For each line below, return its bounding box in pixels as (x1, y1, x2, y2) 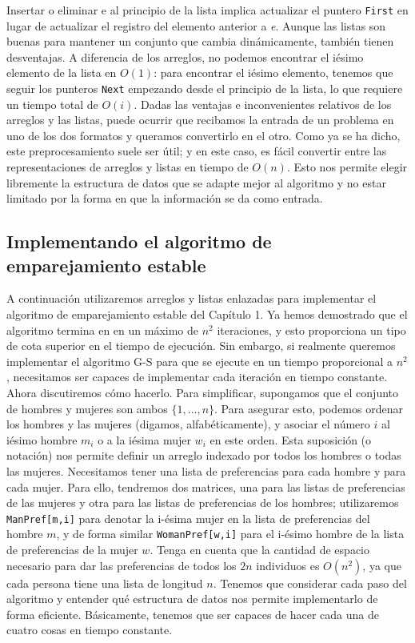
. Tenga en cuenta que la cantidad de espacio (150, 541, 369, 558)
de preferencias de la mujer (6, 541, 138, 558)
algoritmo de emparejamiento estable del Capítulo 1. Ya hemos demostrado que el (6, 306, 408, 323)
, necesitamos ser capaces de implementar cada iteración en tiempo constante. (6, 368, 388, 385)
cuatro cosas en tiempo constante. (6, 621, 173, 638)
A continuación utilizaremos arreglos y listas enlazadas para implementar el (6, 290, 377, 307)
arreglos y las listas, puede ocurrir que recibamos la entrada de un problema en (6, 111, 394, 128)
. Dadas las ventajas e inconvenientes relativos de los (134, 95, 392, 112)
